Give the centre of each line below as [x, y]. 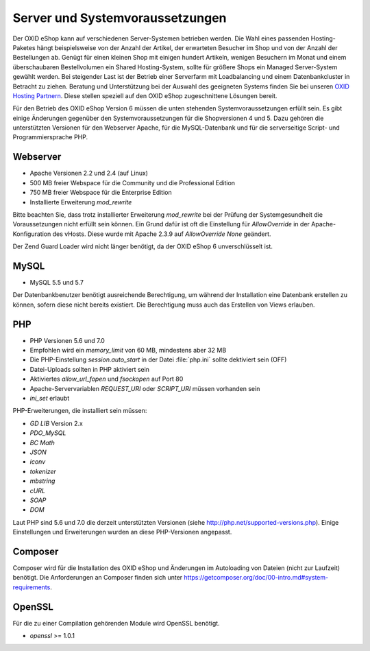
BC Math [42, 442]
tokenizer [43, 471]
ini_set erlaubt [50, 399]
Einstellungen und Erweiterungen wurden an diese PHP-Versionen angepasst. [122, 532]
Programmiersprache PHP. [50, 137]
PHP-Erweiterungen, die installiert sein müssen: [80, 411]
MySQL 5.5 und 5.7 [57, 282]
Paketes [24, 47]
